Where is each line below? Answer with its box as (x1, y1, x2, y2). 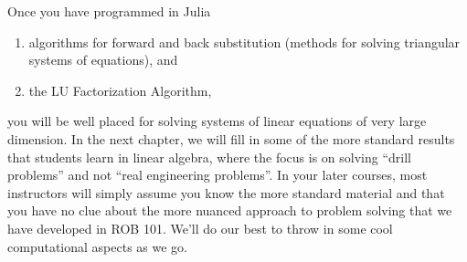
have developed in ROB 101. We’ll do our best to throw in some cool (7, 218, 393, 237)
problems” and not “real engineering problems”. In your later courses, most (7, 165, 428, 184)
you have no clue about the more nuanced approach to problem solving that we (7, 201, 452, 220)
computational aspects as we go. (7, 236, 187, 256)
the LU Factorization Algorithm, (28, 80, 212, 100)
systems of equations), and (28, 50, 178, 69)
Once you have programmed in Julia (7, 2, 211, 20)
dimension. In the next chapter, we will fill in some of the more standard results (7, 129, 455, 148)
